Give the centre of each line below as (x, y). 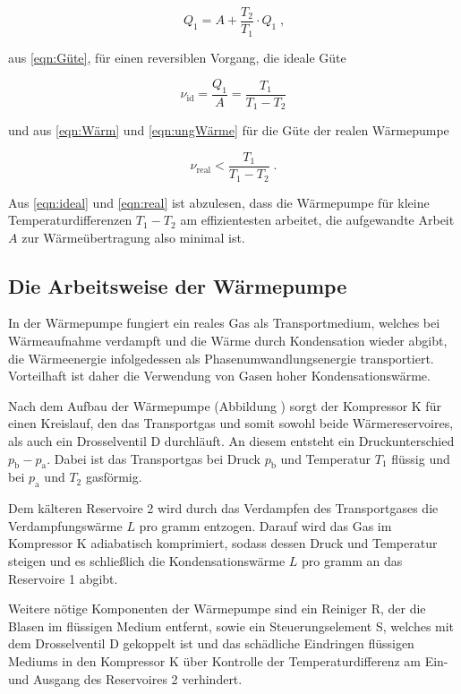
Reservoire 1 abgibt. (63, 578)
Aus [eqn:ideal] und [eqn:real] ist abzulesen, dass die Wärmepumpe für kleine (219, 202)
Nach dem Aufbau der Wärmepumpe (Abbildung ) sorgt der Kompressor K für (225, 405)
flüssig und (421, 458)
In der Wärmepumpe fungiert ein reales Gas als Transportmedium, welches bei (224, 323)
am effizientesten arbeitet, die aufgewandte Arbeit (317, 220)
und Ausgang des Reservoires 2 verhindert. (125, 678)
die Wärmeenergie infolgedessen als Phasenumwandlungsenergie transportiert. (221, 358)
